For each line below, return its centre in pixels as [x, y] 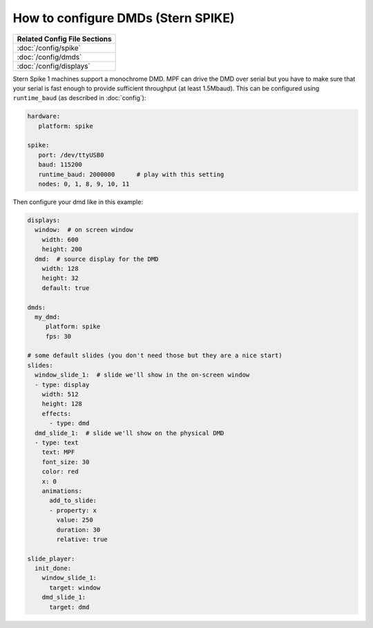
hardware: [44, 116]
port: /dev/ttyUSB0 [71, 155]
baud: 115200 [60, 165]
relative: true [82, 539]
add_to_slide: [73, 501]
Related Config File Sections [64, 39]
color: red [60, 472]
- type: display [62, 384]
